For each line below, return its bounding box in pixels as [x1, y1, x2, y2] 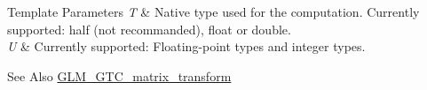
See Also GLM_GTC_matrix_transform [7, 66, 232, 85]
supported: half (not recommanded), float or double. [7, 19, 291, 38]
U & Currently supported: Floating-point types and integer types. [7, 37, 366, 56]
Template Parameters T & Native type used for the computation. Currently [7, 3, 420, 20]
